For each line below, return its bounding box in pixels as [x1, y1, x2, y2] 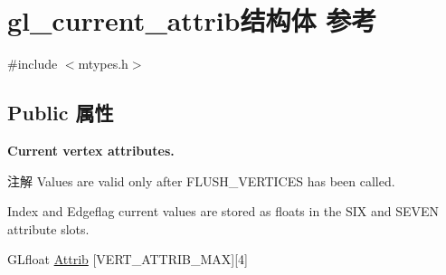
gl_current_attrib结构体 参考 [7, 2, 377, 39]
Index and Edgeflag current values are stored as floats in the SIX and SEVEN [7, 202, 440, 221]
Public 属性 [7, 99, 114, 127]
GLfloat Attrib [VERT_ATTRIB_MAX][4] [7, 250, 248, 269]
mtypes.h [78, 54, 128, 73]
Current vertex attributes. [7, 140, 175, 159]
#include [7, 54, 58, 73]
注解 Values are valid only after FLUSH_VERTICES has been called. [7, 171, 395, 190]
